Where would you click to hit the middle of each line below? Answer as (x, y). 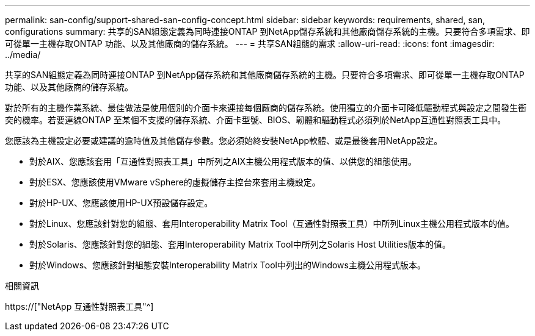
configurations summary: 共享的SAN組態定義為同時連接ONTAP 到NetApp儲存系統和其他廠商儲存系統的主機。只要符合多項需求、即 (267, 31)
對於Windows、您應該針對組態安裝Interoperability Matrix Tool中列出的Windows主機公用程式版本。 (227, 265)
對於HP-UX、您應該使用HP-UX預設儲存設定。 (121, 203)
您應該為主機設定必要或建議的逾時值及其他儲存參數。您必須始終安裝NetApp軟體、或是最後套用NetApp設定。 (224, 141)
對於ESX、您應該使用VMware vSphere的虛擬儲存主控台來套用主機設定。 (175, 182)
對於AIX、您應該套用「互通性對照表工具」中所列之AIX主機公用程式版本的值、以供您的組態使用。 (223, 161)
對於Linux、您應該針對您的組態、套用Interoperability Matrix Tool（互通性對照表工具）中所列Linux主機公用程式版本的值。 (272, 223)
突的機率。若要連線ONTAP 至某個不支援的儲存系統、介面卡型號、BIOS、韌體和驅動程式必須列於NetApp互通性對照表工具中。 (256, 120)
